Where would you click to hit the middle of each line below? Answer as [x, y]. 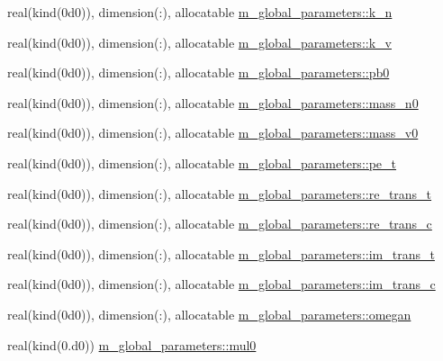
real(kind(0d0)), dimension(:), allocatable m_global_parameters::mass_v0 [213, 133]
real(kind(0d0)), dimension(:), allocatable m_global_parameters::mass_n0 [213, 102]
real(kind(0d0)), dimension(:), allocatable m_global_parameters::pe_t [202, 162]
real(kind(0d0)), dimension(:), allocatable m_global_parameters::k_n [200, 12]
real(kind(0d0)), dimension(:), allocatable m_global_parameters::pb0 [199, 72]
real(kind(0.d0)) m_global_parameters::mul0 [132, 344]
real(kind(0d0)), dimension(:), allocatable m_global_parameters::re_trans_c [220, 224]
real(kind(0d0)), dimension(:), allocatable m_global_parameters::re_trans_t [220, 193]
